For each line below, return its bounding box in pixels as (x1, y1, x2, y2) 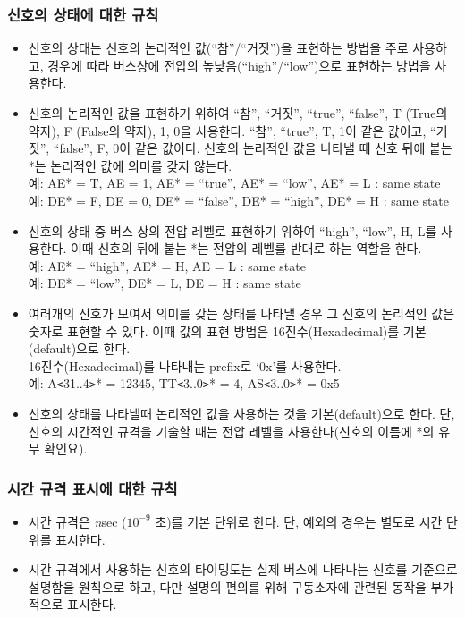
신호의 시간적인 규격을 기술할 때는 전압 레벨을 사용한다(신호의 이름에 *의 (28, 421, 435, 440)
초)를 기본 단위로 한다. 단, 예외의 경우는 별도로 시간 (155, 512, 443, 530)
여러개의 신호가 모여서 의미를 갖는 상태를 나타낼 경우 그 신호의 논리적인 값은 (28, 303, 455, 322)
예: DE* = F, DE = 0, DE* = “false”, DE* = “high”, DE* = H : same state (28, 190, 450, 209)
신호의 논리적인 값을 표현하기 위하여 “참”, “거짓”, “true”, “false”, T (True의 (28, 104, 448, 122)
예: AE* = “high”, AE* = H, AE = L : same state (28, 256, 306, 275)
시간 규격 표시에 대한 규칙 (7, 477, 178, 499)
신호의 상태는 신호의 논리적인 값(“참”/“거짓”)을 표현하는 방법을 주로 (28, 38, 409, 57)
